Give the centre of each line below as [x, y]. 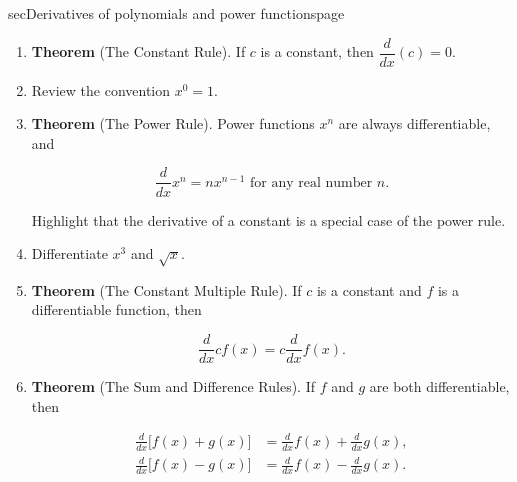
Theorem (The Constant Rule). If [138, 51]
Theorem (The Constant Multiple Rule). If [166, 289]
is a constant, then [317, 51]
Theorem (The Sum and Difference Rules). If [173, 386]
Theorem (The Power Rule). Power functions [173, 123]
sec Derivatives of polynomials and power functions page [176, 13]
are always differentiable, [414, 123]
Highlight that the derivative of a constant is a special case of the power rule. [268, 219]
